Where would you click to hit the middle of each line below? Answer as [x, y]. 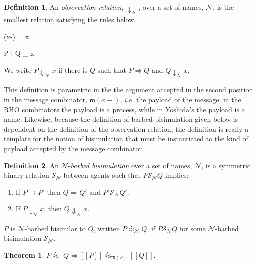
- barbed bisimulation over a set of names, [130, 165]
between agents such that [102, 175]
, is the [224, 7]
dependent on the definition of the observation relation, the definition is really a [126, 128]
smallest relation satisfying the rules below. [70, 19]
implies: [177, 175]
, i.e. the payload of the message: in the [181, 99]
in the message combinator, [46, 99]
